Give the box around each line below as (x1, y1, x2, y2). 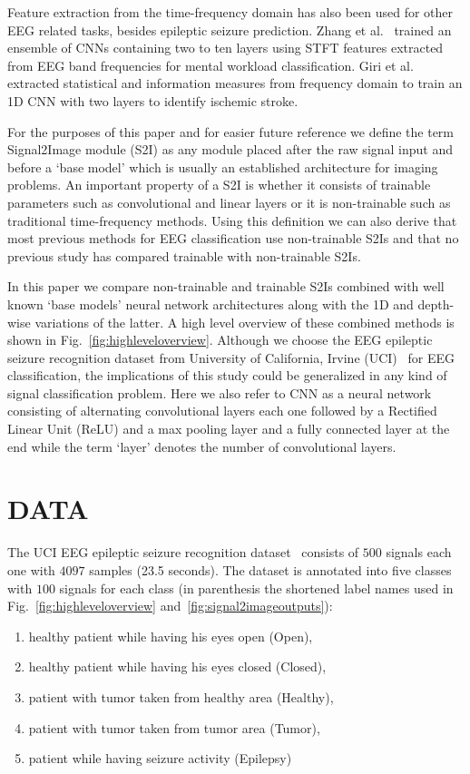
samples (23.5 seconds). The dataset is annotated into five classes (89, 560, 452, 579)
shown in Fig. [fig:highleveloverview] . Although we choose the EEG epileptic (7, 330, 433, 349)
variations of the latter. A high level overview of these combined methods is (34, 312, 455, 331)
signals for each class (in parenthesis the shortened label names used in (59, 578, 454, 597)
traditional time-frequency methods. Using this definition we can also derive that (7, 211, 457, 230)
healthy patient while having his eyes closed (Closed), (28, 657, 327, 676)
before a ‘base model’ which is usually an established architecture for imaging (7, 157, 438, 176)
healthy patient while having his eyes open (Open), (28, 626, 313, 645)
